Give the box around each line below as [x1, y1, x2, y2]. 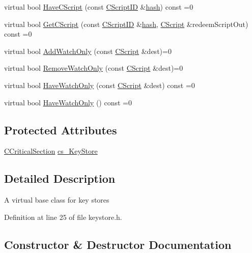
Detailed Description [4, 171, 116, 186]
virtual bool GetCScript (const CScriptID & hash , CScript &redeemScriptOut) [4, 18, 248, 29]
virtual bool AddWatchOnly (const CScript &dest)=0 [4, 45, 172, 56]
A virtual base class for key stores [4, 194, 109, 205]
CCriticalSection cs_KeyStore [4, 146, 98, 156]
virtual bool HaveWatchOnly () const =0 [4, 97, 132, 107]
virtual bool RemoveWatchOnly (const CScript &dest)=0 [4, 63, 183, 73]
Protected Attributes [4, 122, 117, 137]
